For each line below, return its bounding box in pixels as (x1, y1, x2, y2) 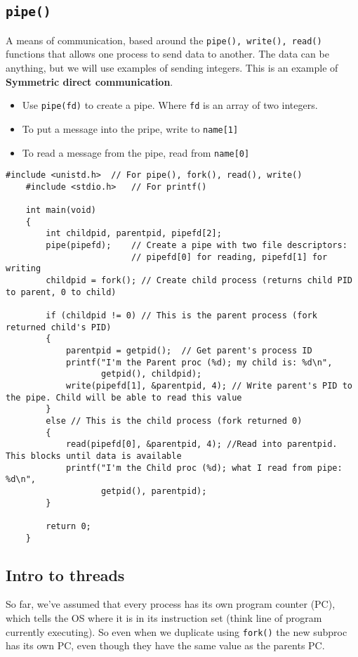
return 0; (46, 521, 91, 531)
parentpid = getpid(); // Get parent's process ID (65, 346, 312, 356)
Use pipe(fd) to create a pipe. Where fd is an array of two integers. (22, 98, 318, 112)
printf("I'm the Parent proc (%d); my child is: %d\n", (65, 357, 333, 367)
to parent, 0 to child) (6, 287, 117, 297)
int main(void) (25, 205, 96, 216)
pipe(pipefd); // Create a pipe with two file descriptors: (46, 240, 347, 251)
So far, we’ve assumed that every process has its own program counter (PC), (6, 597, 336, 611)
